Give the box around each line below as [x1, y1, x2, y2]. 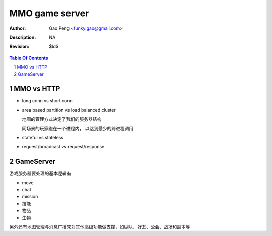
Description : [9, 34, 36, 40]
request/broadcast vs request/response [22, 144, 105, 150]
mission [22, 194, 38, 200]
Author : [9, 25, 26, 31]
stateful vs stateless [22, 134, 64, 140]
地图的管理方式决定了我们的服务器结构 [22, 116, 102, 122]
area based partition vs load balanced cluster [22, 107, 116, 113]
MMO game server [9, 8, 89, 19]
